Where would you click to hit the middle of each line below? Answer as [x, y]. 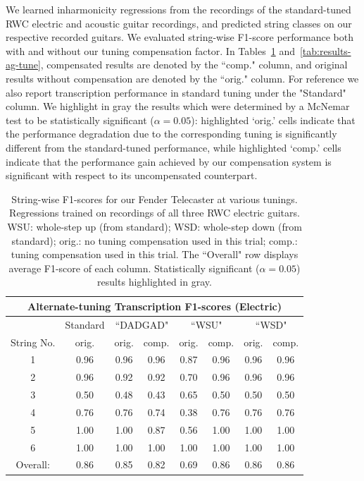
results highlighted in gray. [155, 282]
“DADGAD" [142, 324]
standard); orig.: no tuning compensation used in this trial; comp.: [155, 240]
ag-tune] [23, 65]
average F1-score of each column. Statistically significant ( [134, 268]
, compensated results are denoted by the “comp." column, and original [194, 65]
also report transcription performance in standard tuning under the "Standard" [176, 92]
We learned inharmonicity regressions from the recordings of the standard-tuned [178, 9]
